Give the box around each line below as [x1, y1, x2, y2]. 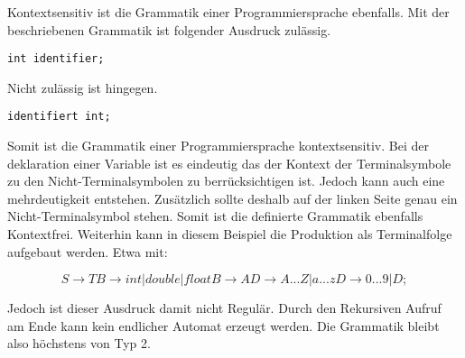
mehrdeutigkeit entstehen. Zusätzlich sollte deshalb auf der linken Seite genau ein [7, 188, 458, 207]
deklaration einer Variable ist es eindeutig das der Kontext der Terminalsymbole [7, 153, 451, 172]
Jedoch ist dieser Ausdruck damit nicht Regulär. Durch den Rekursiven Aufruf [7, 298, 442, 317]
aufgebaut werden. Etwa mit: [7, 242, 168, 261]
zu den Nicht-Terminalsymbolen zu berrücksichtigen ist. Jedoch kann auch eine [7, 171, 445, 190]
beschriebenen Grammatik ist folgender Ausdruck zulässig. [7, 20, 331, 39]
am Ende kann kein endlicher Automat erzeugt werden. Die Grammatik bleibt [7, 316, 440, 335]
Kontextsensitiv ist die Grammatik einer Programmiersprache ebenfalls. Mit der [7, 3, 450, 21]
